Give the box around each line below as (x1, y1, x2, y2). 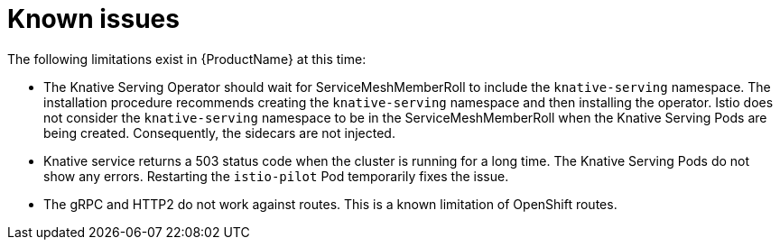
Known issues (7, 4, 180, 34)
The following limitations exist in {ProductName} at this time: (7, 50, 367, 67)
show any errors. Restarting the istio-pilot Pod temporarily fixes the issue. (43, 168, 509, 184)
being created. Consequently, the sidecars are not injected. (43, 124, 395, 141)
